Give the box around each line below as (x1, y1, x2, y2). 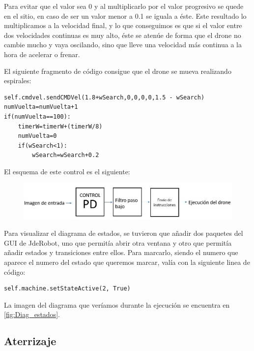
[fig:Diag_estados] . (4, 309, 60, 319)
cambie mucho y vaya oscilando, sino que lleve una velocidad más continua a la (4, 39, 242, 50)
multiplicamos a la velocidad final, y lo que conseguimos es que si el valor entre (4, 20, 242, 31)
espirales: (4, 75, 31, 86)
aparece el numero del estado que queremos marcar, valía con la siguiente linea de (4, 256, 250, 267)
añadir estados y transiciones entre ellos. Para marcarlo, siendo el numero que (4, 247, 238, 257)
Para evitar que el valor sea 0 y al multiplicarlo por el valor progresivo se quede (4, 1, 244, 11)
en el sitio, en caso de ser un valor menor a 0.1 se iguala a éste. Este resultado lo (4, 10, 247, 21)
